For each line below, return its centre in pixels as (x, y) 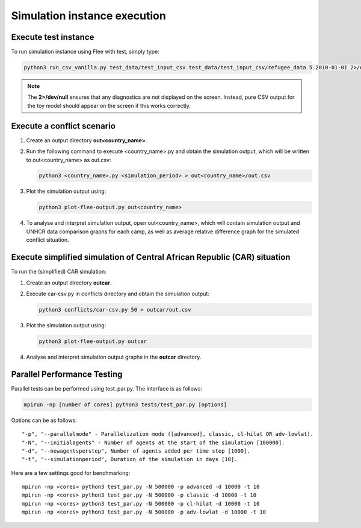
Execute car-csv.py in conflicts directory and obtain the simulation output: (118, 294)
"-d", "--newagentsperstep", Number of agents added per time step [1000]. (136, 451)
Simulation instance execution (89, 16)
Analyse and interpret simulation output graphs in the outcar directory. (114, 357)
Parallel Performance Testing (67, 374)
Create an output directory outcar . (69, 283)
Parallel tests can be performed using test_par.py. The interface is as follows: (107, 388)
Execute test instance (53, 37)
